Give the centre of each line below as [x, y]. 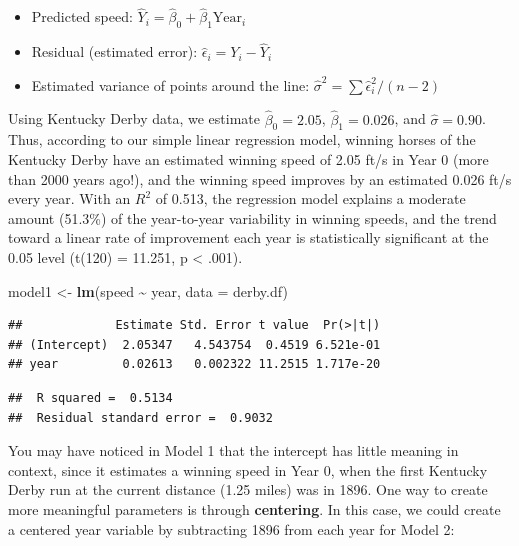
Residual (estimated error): [114, 51]
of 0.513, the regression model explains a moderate [310, 198]
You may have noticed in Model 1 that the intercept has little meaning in [233, 450]
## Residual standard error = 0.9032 [140, 417]
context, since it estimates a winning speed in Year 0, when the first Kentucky [248, 469]
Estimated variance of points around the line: [170, 84]
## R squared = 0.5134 [90, 397]
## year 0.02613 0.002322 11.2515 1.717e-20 [194, 364]
